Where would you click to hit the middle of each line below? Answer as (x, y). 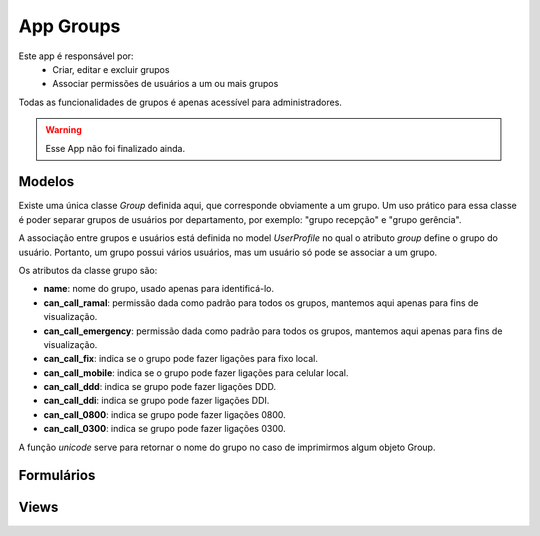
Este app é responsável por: (76, 56)
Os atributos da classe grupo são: (88, 270)
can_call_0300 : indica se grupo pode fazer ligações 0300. (164, 429)
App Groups (69, 26)
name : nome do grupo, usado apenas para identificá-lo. (159, 289)
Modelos (46, 181)
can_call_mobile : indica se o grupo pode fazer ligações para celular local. (196, 372)
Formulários (57, 475)
